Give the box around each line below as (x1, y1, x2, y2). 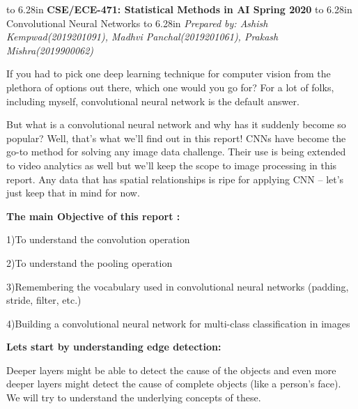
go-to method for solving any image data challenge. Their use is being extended (6, 144, 346, 159)
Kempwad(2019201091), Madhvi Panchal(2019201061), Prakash (6, 29, 279, 44)
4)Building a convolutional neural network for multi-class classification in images (6, 316, 350, 330)
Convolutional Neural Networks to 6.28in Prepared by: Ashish (6, 15, 268, 30)
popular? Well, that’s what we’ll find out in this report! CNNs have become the (6, 130, 346, 145)
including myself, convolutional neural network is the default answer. (6, 93, 299, 108)
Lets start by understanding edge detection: (6, 339, 221, 354)
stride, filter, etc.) (6, 293, 81, 307)
